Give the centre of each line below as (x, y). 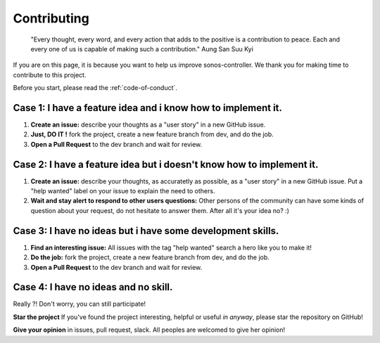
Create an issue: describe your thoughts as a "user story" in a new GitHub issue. (148, 125)
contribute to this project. (50, 75)
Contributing (51, 18)
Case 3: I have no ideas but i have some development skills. (146, 231)
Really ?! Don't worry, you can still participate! (80, 304)
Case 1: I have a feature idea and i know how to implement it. (148, 108)
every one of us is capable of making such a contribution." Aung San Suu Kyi (142, 48)
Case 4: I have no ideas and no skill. (93, 287)
